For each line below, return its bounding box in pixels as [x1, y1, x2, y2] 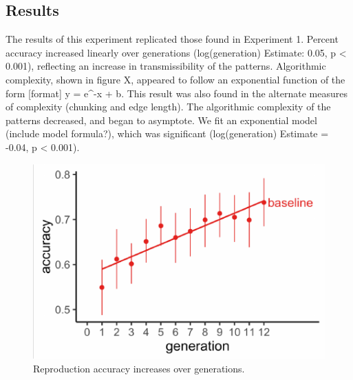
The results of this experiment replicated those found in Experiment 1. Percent [6, 32, 339, 46]
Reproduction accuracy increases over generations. [33, 361, 245, 375]
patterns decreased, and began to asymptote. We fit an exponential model [6, 112, 317, 127]
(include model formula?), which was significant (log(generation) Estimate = [6, 126, 329, 141]
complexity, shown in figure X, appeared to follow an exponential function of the [6, 72, 345, 86]
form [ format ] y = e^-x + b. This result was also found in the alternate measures [6, 86, 347, 100]
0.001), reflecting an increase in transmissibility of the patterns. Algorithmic [6, 59, 326, 73]
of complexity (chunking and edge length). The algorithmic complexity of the [6, 99, 331, 114]
